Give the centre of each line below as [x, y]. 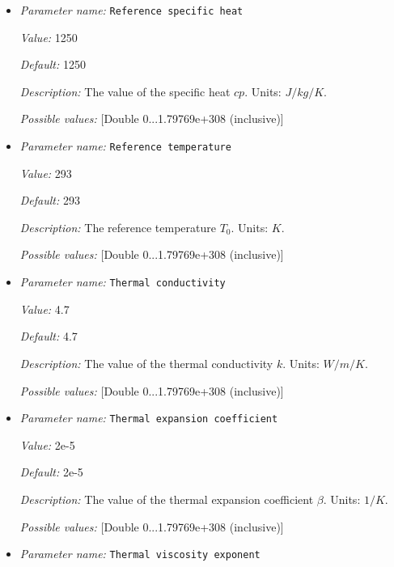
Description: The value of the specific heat [125, 91]
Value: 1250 [49, 37]
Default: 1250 [53, 64]
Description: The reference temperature [118, 227]
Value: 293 [46, 173]
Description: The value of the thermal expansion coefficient [167, 499]
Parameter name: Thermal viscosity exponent [140, 554]
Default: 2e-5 [51, 472]
